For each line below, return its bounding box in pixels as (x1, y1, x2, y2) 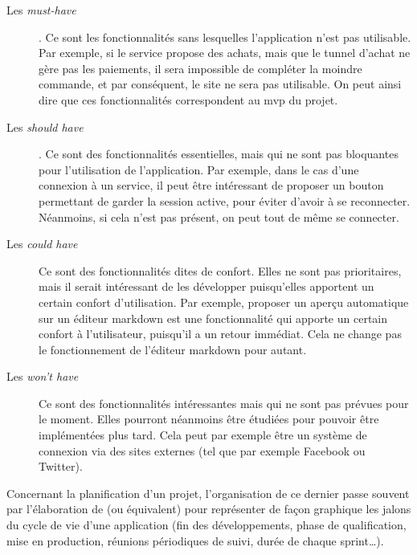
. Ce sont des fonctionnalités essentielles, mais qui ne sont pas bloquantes (39, 145, 399, 162)
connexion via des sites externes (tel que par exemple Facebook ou (39, 442, 366, 459)
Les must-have (6, 2, 76, 18)
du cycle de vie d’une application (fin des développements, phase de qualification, (6, 516, 407, 533)
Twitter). (39, 458, 83, 475)
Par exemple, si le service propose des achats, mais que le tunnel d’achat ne (39, 44, 411, 61)
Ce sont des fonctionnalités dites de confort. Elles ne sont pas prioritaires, (39, 262, 402, 279)
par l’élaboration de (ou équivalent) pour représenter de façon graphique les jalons (6, 500, 411, 517)
